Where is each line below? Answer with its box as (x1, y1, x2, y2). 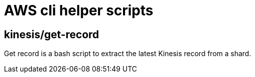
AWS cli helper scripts (4, 2, 153, 19)
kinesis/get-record (4, 28, 99, 41)
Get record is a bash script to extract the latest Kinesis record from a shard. (4, 49, 252, 58)
